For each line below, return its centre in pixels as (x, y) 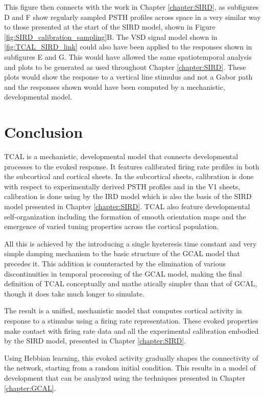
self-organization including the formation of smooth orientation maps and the (125, 216)
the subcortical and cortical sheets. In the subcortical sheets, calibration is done (129, 176)
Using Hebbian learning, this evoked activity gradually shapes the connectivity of (131, 357)
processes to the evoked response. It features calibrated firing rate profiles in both (132, 166)
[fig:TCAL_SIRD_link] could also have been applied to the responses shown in (128, 47)
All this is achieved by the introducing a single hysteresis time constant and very (130, 243)
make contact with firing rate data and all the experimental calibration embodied (131, 330)
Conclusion (44, 132)
